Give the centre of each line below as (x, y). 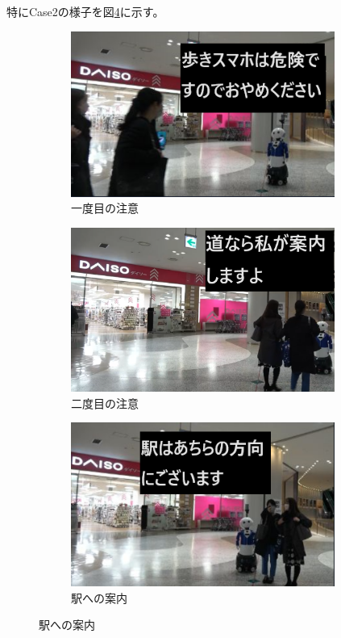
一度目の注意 (105, 208)
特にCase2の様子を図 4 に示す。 (85, 11)
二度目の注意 (105, 403)
